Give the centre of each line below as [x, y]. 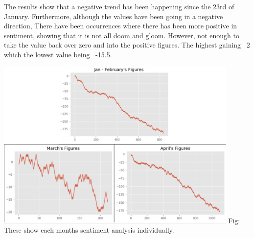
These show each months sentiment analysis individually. [89, 230]
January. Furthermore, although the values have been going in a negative [114, 16]
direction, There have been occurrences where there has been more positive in [121, 26]
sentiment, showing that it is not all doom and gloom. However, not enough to [122, 35]
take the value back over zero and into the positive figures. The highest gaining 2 [127, 45]
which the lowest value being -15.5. [58, 54]
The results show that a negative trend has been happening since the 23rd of [119, 6]
